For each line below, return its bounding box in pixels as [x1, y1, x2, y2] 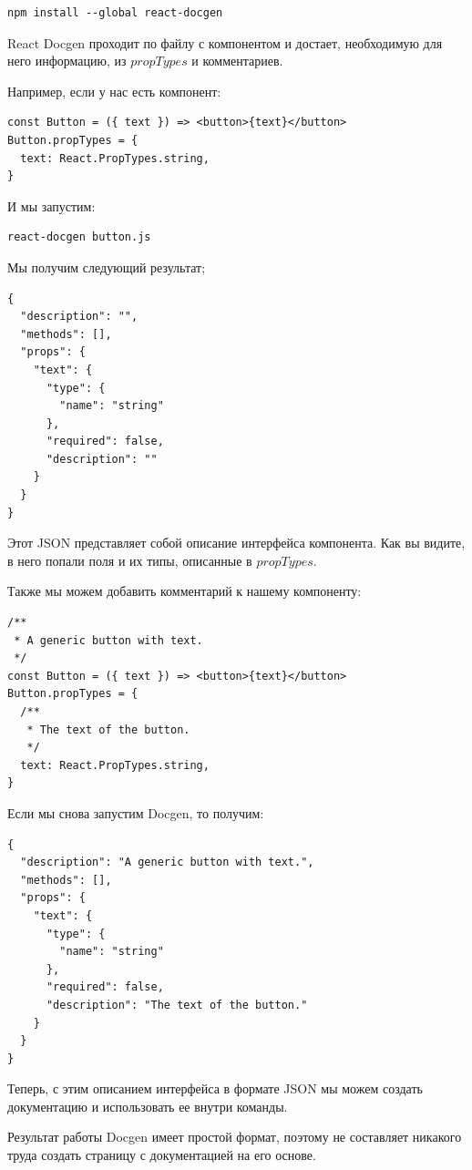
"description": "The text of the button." [46, 998, 308, 1011]
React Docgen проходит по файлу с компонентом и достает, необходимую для [7, 33, 443, 52]
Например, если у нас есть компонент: [7, 81, 221, 100]
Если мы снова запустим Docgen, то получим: [7, 803, 264, 822]
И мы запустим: [7, 196, 96, 215]
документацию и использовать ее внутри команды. [7, 1096, 288, 1115]
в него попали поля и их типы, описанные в [7, 550, 252, 570]
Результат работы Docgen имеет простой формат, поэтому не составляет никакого [7, 1127, 462, 1146]
